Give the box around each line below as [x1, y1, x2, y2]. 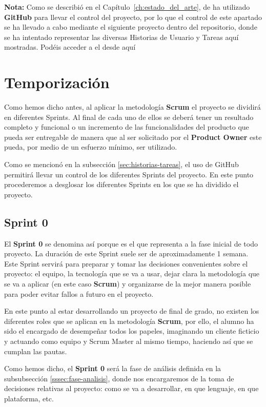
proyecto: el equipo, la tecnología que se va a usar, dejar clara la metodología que [4, 268, 260, 279]
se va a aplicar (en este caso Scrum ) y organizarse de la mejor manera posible [4, 278, 251, 289]
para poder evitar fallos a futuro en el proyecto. [4, 288, 154, 299]
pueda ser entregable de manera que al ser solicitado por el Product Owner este [4, 131, 262, 142]
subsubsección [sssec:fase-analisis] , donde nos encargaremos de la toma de [4, 373, 234, 383]
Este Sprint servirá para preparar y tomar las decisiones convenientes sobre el [4, 258, 248, 269]
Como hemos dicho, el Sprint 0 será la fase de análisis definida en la [4, 363, 221, 374]
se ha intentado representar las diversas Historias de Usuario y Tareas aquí [4, 31, 239, 42]
